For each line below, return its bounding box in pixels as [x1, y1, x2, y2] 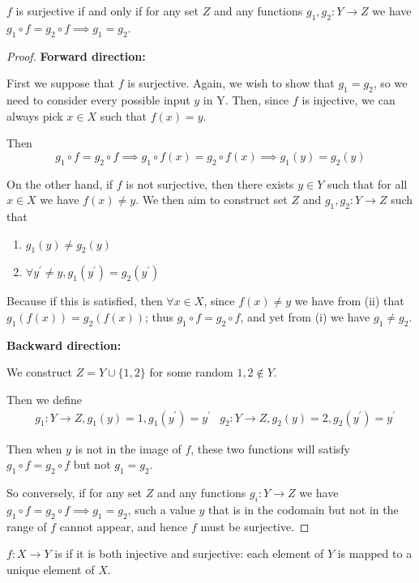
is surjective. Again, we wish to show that [127, 74, 335, 91]
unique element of [6, 560, 95, 577]
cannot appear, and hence [59, 517, 188, 534]
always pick [6, 107, 63, 124]
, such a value [127, 500, 195, 517]
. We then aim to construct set [135, 191, 288, 208]
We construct [6, 364, 73, 381]
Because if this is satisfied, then [6, 292, 163, 309]
